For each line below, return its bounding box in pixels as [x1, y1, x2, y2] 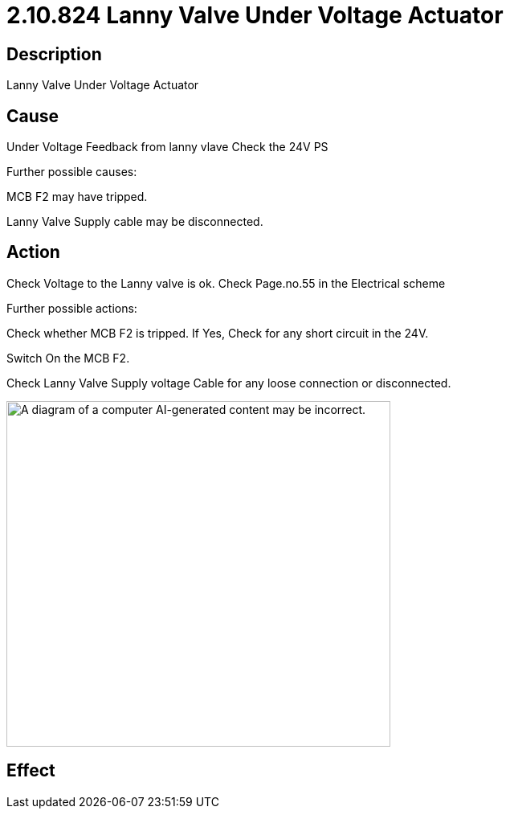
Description [6, 43, 102, 64]
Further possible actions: [6, 301, 137, 315]
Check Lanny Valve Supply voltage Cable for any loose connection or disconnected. [6, 375, 451, 390]
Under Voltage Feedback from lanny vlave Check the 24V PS [6, 140, 328, 154]
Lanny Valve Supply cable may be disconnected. [6, 215, 263, 229]
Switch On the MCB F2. [6, 350, 130, 365]
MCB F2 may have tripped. [6, 190, 148, 204]
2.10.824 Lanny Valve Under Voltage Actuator [6, 2, 504, 29]
